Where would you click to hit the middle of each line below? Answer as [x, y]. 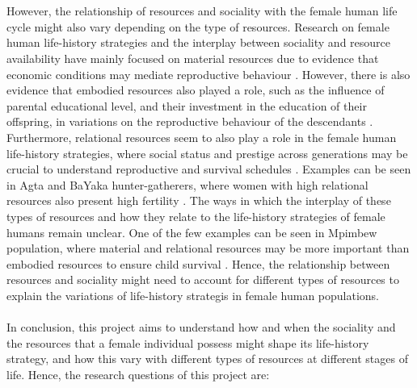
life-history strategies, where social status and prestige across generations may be [207, 153]
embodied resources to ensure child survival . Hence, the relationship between [198, 263]
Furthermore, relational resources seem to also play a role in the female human [202, 137]
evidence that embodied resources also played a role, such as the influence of [196, 90]
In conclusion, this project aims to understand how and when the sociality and [201, 327]
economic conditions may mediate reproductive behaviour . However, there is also [208, 74]
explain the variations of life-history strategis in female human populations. [193, 295]
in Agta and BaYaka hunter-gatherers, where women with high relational [187, 184]
